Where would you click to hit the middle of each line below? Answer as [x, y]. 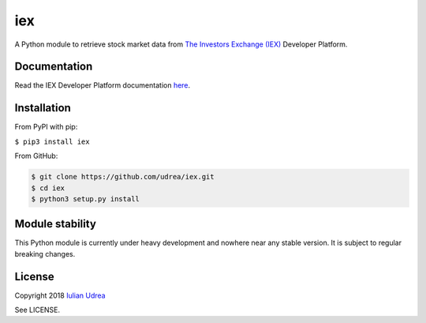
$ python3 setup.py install [85, 199]
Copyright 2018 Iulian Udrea [60, 295]
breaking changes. [45, 254]
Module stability [55, 224]
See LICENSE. [37, 310]
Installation [43, 108]
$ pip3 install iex [52, 141]
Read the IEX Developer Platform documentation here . [103, 85]
